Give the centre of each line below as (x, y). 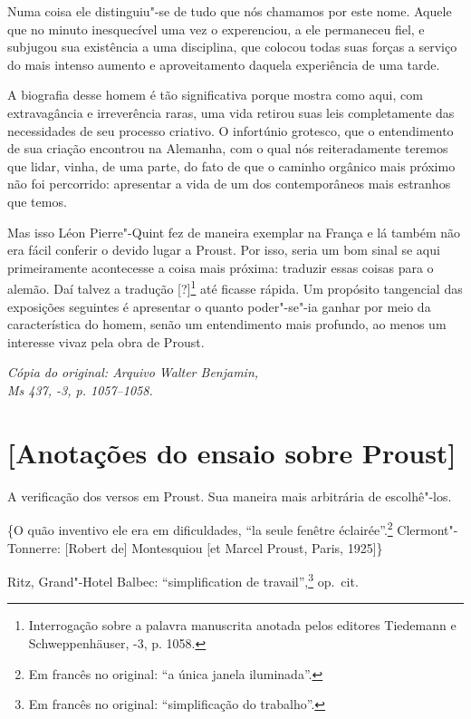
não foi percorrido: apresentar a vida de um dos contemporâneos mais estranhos (229, 184)
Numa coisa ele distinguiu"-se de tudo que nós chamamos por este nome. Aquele (230, 11)
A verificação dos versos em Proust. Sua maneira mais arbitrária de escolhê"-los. (230, 496)
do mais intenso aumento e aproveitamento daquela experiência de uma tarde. (224, 64)
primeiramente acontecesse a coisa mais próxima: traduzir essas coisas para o (221, 267)
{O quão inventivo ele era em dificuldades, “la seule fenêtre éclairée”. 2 (200, 528)
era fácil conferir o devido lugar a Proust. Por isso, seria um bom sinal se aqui (224, 250)
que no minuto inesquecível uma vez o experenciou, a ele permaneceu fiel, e (216, 29)
